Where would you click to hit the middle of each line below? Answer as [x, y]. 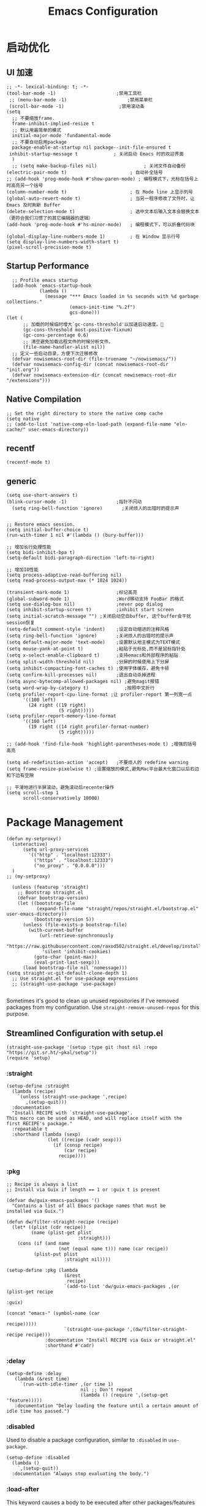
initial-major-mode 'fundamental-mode [62, 136]
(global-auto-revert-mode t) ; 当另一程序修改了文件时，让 [101, 198]
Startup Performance [48, 266]
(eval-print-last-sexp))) [67, 962]
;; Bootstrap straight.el [51, 893]
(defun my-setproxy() [34, 839]
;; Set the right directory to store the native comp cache [85, 413]
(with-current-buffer [56, 931]
